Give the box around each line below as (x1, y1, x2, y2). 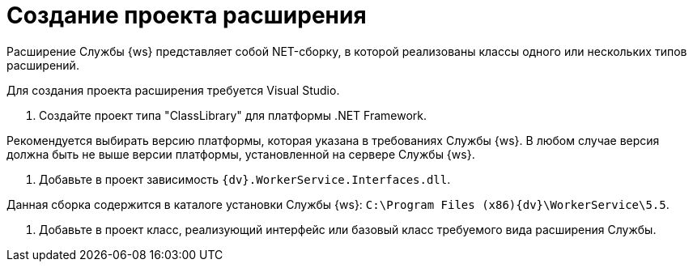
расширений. (6, 57, 79, 72)
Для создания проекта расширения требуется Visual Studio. (6, 83, 340, 97)
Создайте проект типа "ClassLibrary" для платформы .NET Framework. (39, 108, 427, 122)
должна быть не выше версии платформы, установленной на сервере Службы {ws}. (6, 147, 475, 161)
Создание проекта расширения (6, 2, 367, 29)
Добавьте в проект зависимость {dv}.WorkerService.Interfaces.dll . (39, 172, 451, 186)
